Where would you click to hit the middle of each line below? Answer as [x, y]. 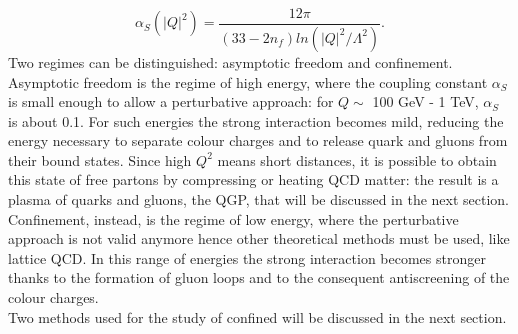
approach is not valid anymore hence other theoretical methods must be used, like [259, 238]
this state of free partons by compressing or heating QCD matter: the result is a [253, 179]
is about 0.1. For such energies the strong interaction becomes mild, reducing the [256, 120]
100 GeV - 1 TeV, [425, 101]
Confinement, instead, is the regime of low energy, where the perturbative [233, 218]
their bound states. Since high [100, 159]
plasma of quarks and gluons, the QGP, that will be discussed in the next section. [259, 199]
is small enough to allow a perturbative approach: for [171, 101]
